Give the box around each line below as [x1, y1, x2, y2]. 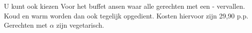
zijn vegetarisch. [56, 20, 104, 30]
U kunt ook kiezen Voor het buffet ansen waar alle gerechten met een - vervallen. [4, 1, 245, 11]
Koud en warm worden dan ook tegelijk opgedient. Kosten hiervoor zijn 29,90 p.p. [4, 10, 249, 20]
